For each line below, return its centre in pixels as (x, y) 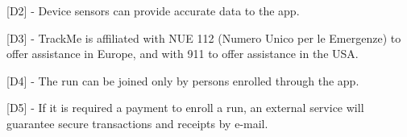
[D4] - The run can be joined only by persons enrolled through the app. (183, 80)
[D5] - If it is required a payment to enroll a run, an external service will (185, 108)
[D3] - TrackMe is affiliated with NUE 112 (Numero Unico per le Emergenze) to (204, 37)
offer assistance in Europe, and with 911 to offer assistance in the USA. (183, 54)
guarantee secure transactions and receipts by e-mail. (137, 123)
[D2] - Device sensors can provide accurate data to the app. (153, 10)
